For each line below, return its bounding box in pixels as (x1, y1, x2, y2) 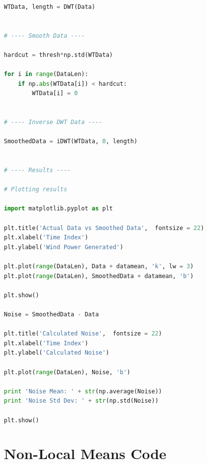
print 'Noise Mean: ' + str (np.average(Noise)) (4, 387, 162, 395)
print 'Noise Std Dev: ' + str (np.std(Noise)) (4, 397, 159, 405)
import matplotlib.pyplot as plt (4, 205, 113, 212)
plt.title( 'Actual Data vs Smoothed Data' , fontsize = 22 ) (4, 224, 205, 231)
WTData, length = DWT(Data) (4, 3, 96, 10)
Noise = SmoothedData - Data (4, 311, 99, 318)
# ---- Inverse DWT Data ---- (4, 119, 103, 126)
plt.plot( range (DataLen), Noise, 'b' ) (4, 368, 130, 376)
